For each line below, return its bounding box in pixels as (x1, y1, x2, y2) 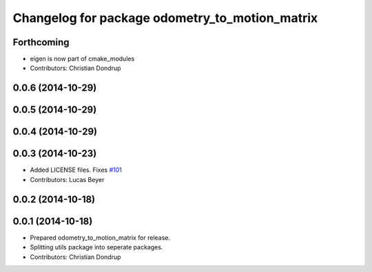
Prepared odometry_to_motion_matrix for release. (30, 234, 171, 242)
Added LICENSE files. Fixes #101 (30, 166, 122, 174)
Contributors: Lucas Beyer (30, 175, 105, 183)
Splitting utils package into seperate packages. (30, 243, 163, 251)
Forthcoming (12, 36, 70, 48)
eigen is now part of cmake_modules (30, 55, 135, 63)
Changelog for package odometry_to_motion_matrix (12, 10, 318, 25)
